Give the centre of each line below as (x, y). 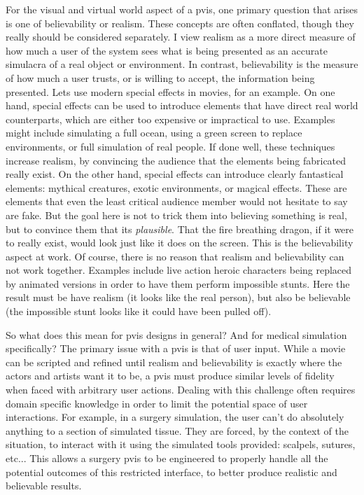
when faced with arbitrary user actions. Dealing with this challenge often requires (181, 390)
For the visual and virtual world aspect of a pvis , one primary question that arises (182, 9)
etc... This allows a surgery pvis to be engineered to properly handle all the (167, 458)
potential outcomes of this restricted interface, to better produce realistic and (171, 472)
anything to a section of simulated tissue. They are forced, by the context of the (177, 430)
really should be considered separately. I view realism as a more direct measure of (181, 37)
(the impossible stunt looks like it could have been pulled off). (139, 311)
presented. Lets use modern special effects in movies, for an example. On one (170, 91)
